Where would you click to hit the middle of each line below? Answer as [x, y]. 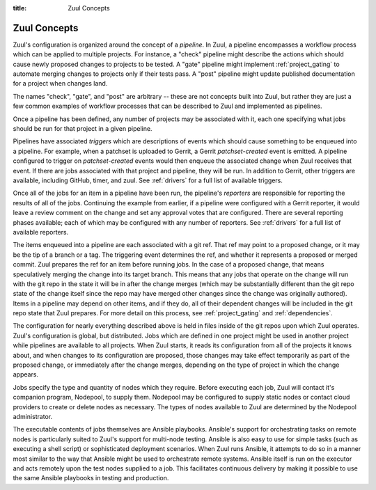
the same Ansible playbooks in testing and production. [91, 478]
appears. [25, 374]
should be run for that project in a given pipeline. [83, 129]
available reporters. [41, 232]
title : [20, 8]
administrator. [33, 416]
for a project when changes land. [60, 84]
